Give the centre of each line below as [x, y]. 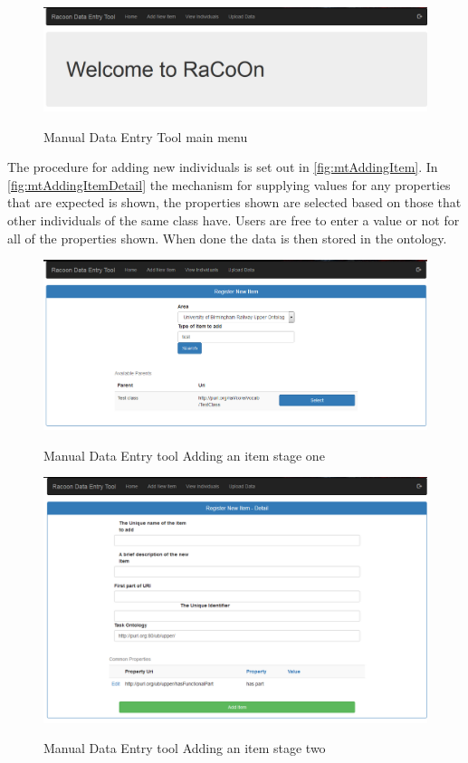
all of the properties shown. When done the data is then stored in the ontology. [227, 238]
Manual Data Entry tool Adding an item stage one [184, 455]
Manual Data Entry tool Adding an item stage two [185, 748]
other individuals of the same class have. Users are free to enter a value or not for [234, 220]
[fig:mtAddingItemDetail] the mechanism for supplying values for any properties [229, 184]
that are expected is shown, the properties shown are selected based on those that [234, 202]
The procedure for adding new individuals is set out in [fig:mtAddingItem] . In [223, 167]
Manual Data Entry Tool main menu [146, 136]
